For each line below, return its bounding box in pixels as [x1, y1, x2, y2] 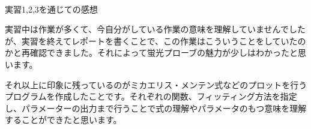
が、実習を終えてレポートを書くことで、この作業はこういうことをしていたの [5, 34, 306, 47]
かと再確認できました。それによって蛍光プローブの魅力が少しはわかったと [5, 46, 298, 59]
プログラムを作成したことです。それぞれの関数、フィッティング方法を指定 [5, 90, 297, 103]
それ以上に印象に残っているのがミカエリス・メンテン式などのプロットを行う [5, 78, 307, 91]
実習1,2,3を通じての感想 [5, 2, 98, 15]
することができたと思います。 [5, 113, 122, 126]
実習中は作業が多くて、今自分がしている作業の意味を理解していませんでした [5, 23, 306, 35]
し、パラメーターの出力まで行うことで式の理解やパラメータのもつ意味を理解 [5, 101, 307, 114]
